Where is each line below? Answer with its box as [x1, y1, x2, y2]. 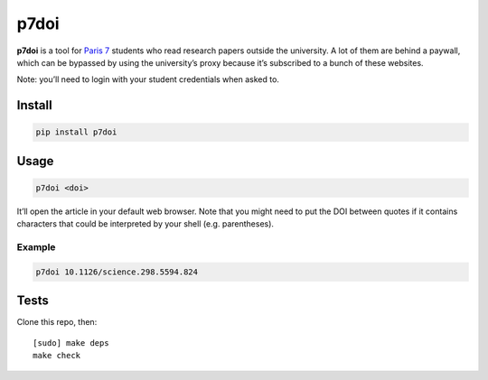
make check [33, 350, 81, 361]
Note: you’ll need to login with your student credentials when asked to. [16, 74, 280, 85]
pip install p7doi [35, 127, 117, 137]
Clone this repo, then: [16, 317, 98, 328]
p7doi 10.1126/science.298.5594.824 [35, 266, 199, 277]
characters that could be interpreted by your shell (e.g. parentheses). [16, 218, 275, 229]
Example [16, 241, 56, 254]
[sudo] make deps [33, 338, 109, 348]
